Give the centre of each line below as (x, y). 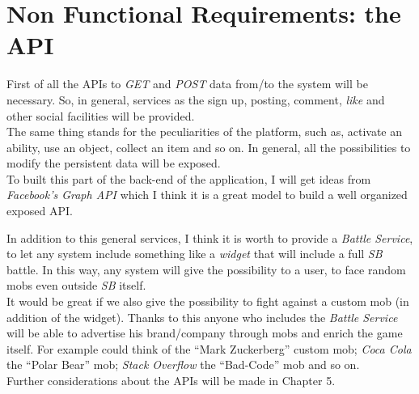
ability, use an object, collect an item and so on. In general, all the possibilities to (209, 147)
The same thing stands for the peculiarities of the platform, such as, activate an (205, 131)
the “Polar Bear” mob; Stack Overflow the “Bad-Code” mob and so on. (183, 364)
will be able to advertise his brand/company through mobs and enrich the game (205, 333)
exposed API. (40, 211)
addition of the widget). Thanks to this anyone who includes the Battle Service (202, 317)
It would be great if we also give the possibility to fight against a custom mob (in (208, 301)
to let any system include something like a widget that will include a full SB (195, 254)
